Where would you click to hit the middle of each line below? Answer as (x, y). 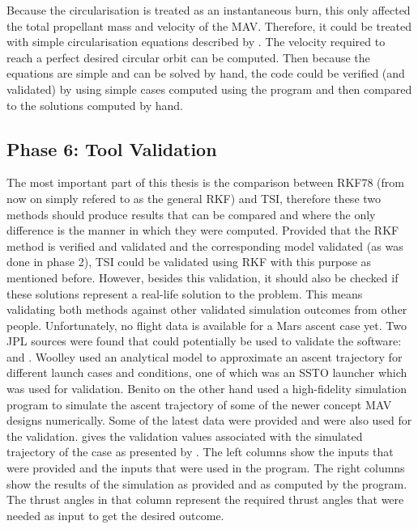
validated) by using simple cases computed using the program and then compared (209, 89)
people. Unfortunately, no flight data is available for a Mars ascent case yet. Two (207, 325)
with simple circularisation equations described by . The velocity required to (196, 42)
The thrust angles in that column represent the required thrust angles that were (205, 499)
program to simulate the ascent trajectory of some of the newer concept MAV (199, 404)
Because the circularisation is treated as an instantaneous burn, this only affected (209, 10)
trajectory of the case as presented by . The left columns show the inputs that (200, 452)
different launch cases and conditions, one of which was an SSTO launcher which (207, 372)
